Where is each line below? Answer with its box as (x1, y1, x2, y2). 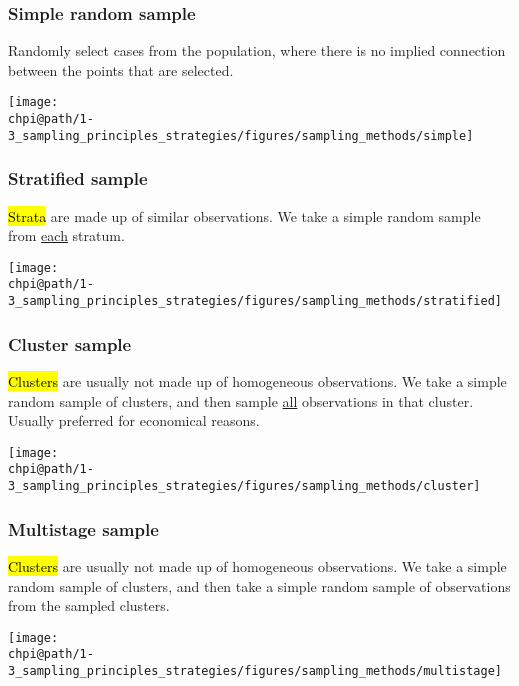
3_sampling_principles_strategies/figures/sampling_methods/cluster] (8, 479, 481, 494)
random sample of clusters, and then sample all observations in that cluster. (8, 390, 474, 411)
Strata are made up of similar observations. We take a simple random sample (8, 205, 481, 226)
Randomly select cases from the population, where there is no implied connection (8, 40, 506, 61)
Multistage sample (8, 516, 159, 541)
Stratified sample (8, 166, 148, 191)
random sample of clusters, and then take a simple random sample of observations (8, 575, 511, 596)
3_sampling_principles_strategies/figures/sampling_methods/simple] (8, 128, 474, 143)
